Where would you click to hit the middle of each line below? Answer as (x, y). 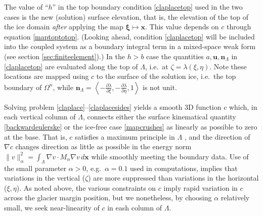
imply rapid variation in (201, 187)
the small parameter (35, 168)
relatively (235, 198)
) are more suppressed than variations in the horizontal (173, 178)
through (239, 27)
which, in (243, 106)
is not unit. (160, 87)
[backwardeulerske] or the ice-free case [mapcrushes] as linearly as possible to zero (131, 126)
